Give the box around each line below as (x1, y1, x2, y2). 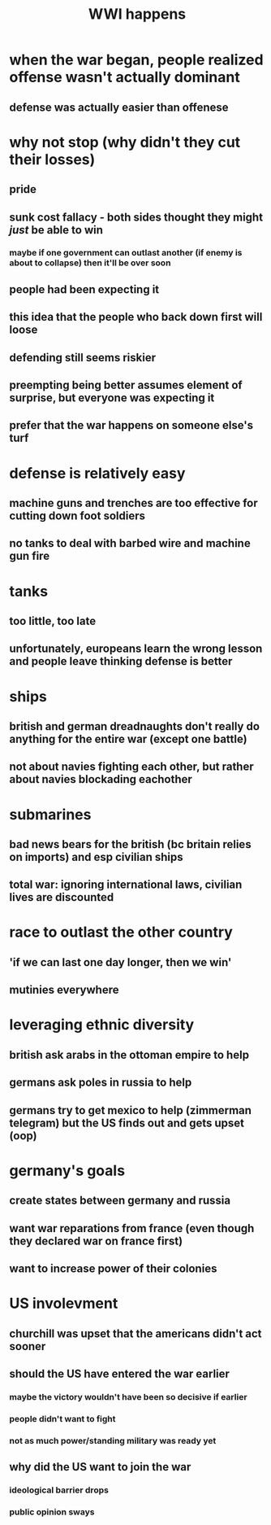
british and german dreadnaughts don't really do (9, 719, 260, 733)
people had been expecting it (9, 282, 160, 296)
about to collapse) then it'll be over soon (9, 257, 171, 269)
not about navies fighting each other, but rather (9, 760, 254, 774)
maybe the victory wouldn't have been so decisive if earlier (9, 1391, 247, 1402)
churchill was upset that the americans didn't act (9, 1326, 262, 1340)
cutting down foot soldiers (9, 509, 145, 522)
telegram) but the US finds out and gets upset (9, 1116, 245, 1130)
